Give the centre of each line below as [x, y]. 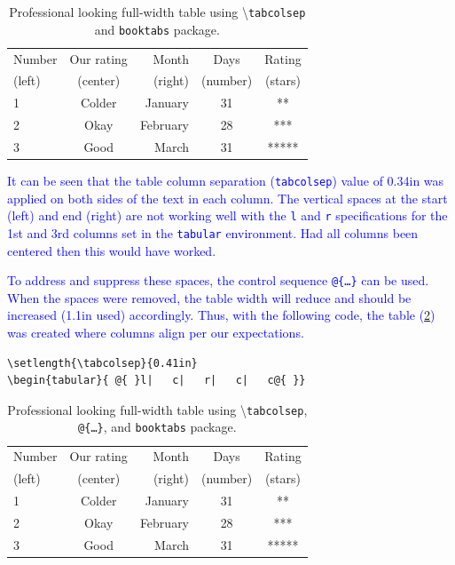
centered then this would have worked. [112, 250]
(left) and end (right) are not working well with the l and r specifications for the [227, 215]
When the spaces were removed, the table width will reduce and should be [209, 297]
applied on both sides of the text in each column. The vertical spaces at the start [227, 198]
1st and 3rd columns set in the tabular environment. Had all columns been [213, 232]
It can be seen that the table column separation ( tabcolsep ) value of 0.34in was [226, 181]
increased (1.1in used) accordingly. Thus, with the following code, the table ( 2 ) [221, 315]
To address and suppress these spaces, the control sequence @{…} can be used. [218, 280]
